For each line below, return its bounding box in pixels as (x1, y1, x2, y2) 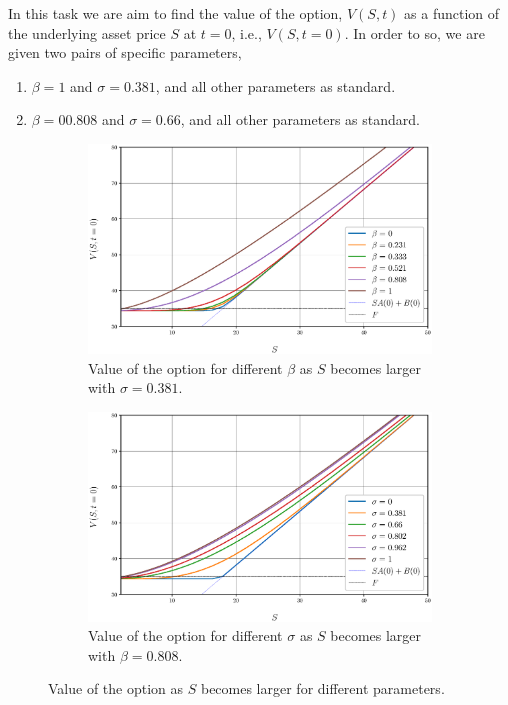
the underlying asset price (8, 22, 166, 43)
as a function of (404, 3, 500, 23)
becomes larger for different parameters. (200, 678, 445, 699)
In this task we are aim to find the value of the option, (8, 3, 343, 23)
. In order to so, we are (344, 22, 485, 43)
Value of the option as (48, 678, 184, 699)
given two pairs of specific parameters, (8, 42, 242, 63)
